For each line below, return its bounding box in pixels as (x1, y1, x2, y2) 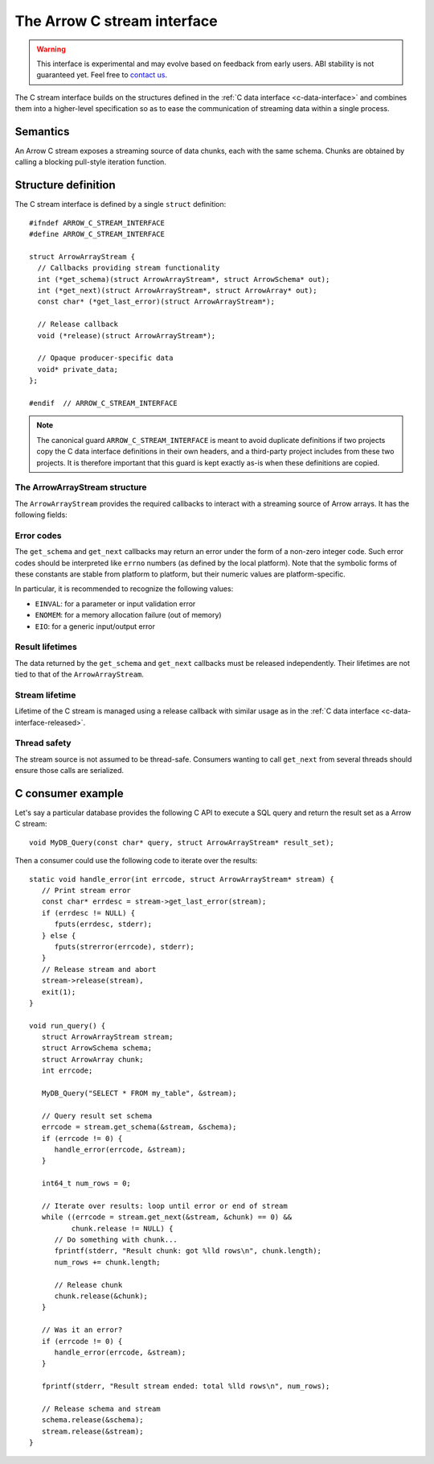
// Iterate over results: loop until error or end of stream (41, 1201, 289, 1210)
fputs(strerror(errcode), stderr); (54, 942, 194, 951)
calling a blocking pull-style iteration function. (14, 157, 166, 167)
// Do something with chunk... (54, 1235, 178, 1244)
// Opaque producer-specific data (37, 354, 174, 362)
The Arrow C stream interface (14, 12, 218, 30)
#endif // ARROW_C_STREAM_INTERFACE (29, 399, 178, 407)
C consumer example (14, 786, 124, 800)
